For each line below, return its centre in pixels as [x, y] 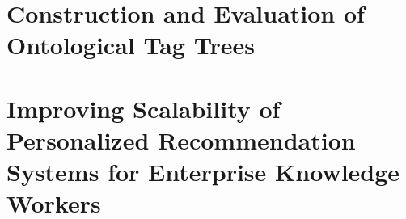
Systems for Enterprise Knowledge [203, 172]
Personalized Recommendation [181, 139]
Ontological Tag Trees [131, 45]
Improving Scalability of [144, 108]
